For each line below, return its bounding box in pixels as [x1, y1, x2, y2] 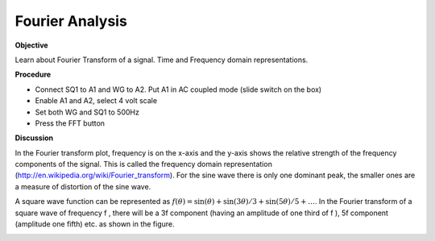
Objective [14, 40, 48, 50]
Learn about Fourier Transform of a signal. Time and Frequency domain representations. [14, 55, 309, 64]
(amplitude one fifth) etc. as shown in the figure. [14, 219, 175, 229]
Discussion [14, 133, 54, 143]
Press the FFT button [35, 118, 105, 128]
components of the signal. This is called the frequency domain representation [14, 160, 273, 169]
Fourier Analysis [14, 12, 128, 30]
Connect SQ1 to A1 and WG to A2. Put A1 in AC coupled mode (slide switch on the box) [35, 85, 322, 94]
